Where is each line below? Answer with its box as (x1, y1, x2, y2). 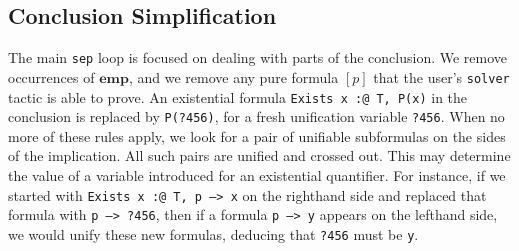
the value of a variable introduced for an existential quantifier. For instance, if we (8, 165, 506, 186)
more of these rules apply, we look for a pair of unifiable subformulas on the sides (8, 125, 506, 146)
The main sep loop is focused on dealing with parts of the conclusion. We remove (8, 47, 508, 68)
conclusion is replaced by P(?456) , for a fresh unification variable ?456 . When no (8, 106, 505, 127)
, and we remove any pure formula (128, 66, 339, 87)
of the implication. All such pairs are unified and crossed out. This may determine (8, 145, 511, 166)
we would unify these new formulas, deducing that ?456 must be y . (8, 223, 419, 244)
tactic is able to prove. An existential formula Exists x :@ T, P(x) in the (8, 86, 468, 107)
